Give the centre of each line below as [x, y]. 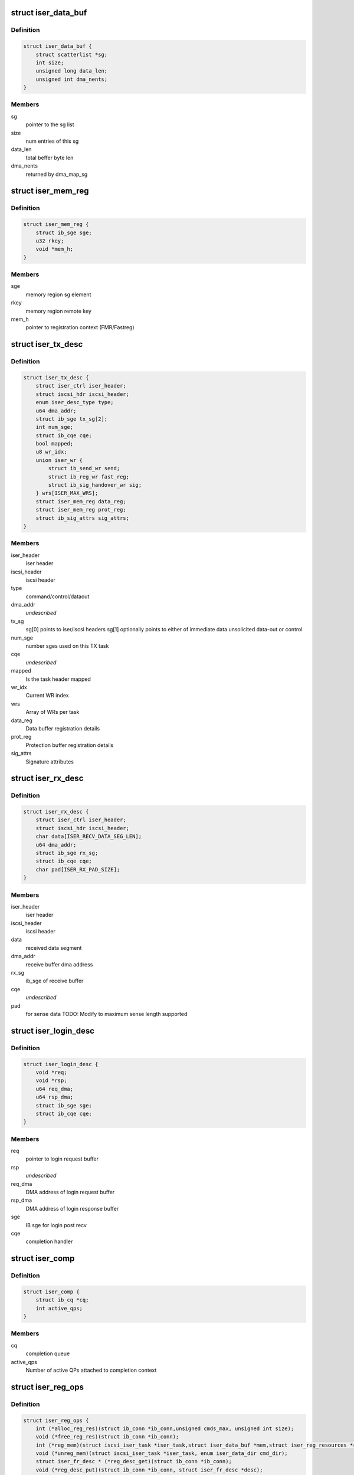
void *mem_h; [55, 249]
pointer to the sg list [50, 124]
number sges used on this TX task [67, 646]
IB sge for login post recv [56, 1225]
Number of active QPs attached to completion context [91, 1370]
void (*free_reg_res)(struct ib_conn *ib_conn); [107, 1437]
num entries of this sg [52, 141]
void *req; [51, 1072]
